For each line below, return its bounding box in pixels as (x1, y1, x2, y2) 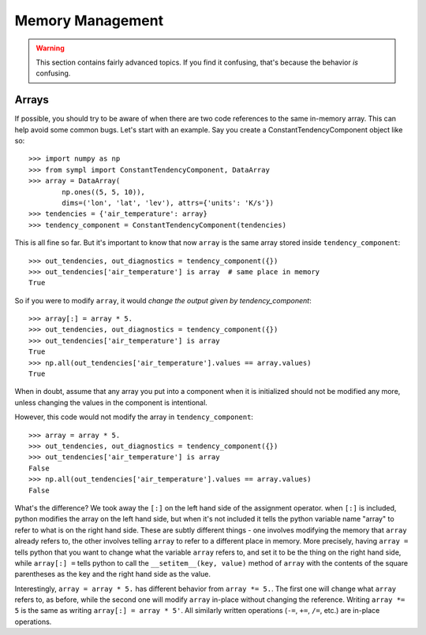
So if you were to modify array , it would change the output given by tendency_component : (14, 295, 312, 305)
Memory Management (14, 12, 164, 29)
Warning (35, 43, 65, 53)
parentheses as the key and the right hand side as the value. (14, 570, 211, 579)
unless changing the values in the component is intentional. (14, 398, 208, 407)
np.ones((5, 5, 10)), (62, 188, 146, 196)
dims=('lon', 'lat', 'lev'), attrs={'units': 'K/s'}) (62, 198, 275, 207)
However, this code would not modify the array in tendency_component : (14, 412, 254, 421)
